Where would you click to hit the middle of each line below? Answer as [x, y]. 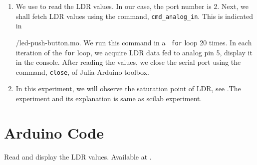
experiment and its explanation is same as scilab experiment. [109, 98]
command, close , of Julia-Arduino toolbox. [82, 72]
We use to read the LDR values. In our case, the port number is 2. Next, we [132, 6]
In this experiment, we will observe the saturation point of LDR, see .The [128, 88]
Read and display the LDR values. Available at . [78, 156]
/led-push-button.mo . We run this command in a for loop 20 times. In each [134, 42]
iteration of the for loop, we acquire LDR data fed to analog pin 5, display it [134, 52]
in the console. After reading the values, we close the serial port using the [128, 62]
